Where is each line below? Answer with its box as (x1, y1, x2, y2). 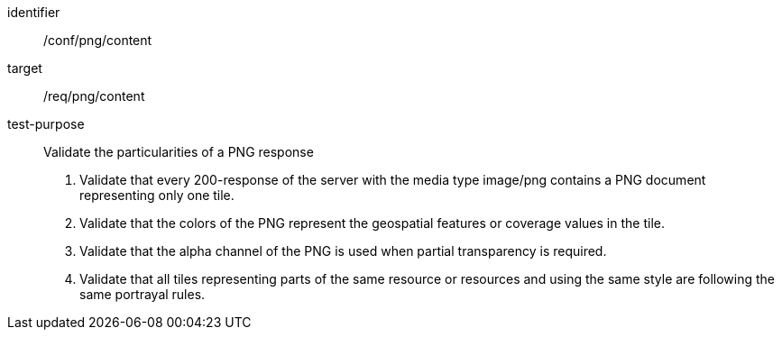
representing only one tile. (79, 187, 235, 203)
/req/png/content (43, 88, 145, 104)
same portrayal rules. (79, 287, 206, 302)
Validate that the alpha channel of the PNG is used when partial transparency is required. (79, 243, 607, 259)
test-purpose (7, 116, 85, 132)
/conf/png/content (43, 32, 152, 48)
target (7, 60, 42, 76)
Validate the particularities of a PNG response (43, 144, 314, 159)
